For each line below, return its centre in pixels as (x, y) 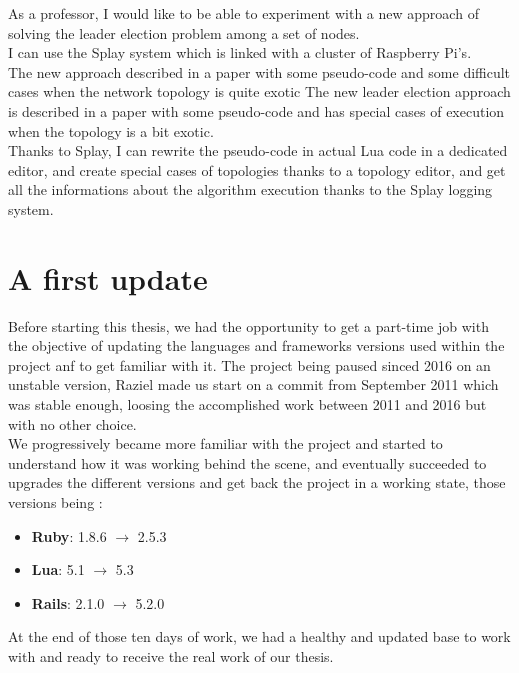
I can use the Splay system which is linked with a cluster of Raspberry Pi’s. (240, 52)
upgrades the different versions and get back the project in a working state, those (257, 482)
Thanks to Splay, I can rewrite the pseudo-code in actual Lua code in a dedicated (258, 150)
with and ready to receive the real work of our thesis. (171, 655)
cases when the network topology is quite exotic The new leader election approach (259, 91)
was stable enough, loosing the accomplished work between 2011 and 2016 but (247, 404)
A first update (108, 277)
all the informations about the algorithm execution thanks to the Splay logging (250, 189)
